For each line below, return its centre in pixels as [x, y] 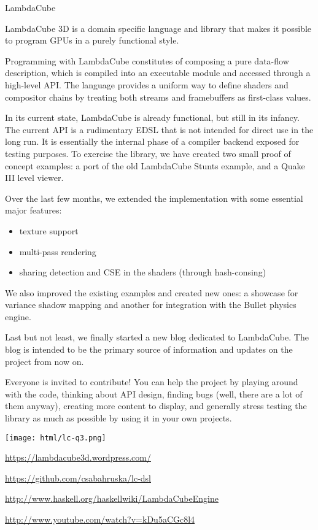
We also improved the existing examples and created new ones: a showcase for [152, 292]
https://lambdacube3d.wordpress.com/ [78, 457]
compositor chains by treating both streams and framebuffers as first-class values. [158, 97]
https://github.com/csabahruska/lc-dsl [78, 478]
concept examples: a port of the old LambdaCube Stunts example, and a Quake [155, 165]
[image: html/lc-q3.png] [56, 438]
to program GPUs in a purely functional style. [92, 40]
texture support [49, 230]
